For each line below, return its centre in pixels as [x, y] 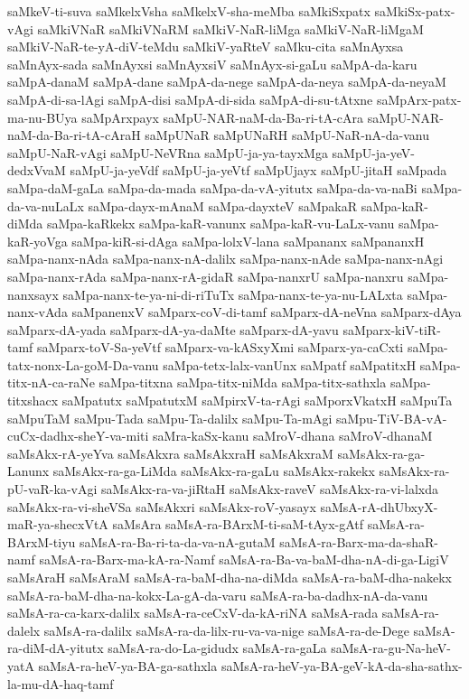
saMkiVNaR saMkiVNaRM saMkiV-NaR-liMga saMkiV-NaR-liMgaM [230, 28]
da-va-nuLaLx [46, 205]
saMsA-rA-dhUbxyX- [379, 506]
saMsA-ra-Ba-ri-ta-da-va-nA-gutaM [177, 541]
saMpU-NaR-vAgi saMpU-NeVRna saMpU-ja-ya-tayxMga [168, 152]
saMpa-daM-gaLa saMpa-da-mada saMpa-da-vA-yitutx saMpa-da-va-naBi [212, 187]
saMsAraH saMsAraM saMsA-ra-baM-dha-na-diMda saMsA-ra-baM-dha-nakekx [230, 577]
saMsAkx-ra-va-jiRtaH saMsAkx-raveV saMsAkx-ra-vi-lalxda [270, 489]
